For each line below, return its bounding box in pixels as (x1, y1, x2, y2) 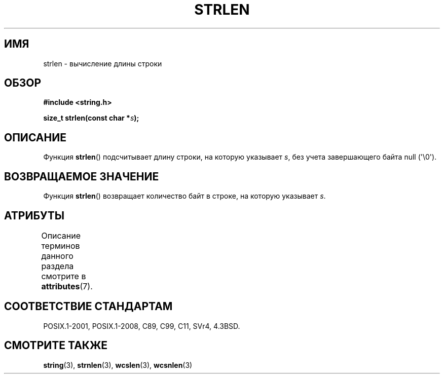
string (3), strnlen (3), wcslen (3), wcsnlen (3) (43, 360, 193, 369)
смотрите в (41, 271, 86, 281)
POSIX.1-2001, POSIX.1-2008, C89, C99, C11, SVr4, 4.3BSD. (43, 321, 240, 330)
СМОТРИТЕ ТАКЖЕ (4, 339, 108, 352)
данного (41, 250, 73, 261)
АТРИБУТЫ (4, 209, 65, 222)
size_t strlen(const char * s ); (43, 114, 139, 123)
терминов (41, 240, 80, 251)
